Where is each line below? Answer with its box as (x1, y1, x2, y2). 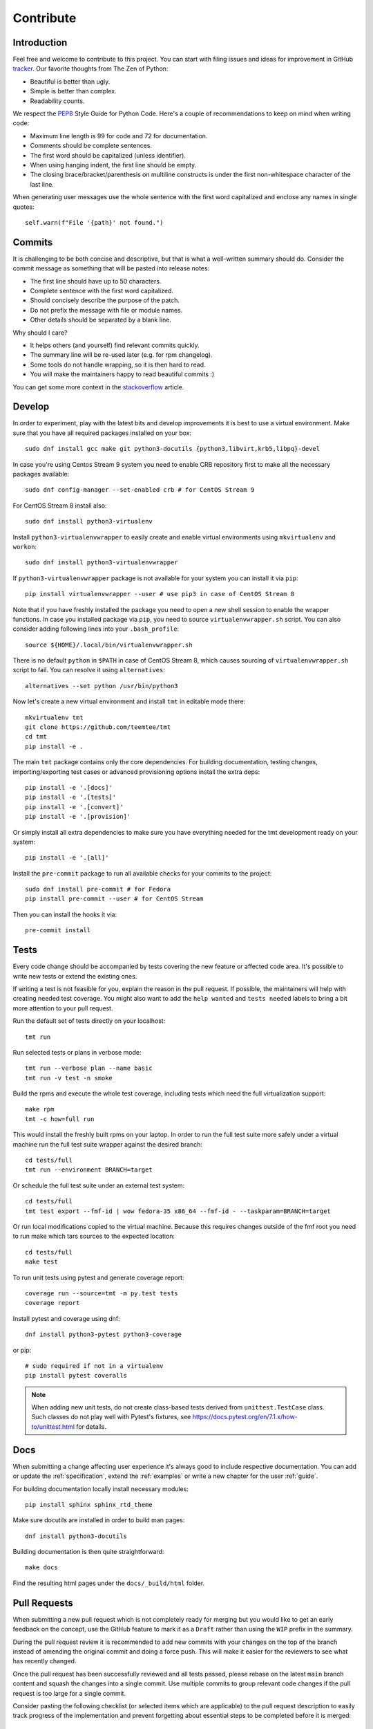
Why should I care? (12, 329, 68, 337)
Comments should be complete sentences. (30, 142, 152, 150)
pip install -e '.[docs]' (25, 784, 113, 791)
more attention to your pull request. (12, 1004, 113, 1013)
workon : (12, 542, 37, 551)
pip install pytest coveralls (25, 1371, 128, 1380)
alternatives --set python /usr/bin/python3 (25, 682, 179, 690)
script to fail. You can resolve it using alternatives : (12, 666, 165, 674)
